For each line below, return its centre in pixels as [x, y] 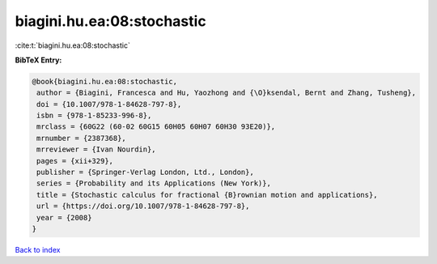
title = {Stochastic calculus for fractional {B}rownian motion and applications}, [207, 195]
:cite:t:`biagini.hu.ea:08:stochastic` [73, 45]
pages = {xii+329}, [75, 161]
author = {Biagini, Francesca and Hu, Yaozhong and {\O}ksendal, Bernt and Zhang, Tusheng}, [227, 93]
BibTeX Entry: [38, 60]
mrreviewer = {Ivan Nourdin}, [97, 149]
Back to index [38, 249]
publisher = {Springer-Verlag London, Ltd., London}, [145, 172]
